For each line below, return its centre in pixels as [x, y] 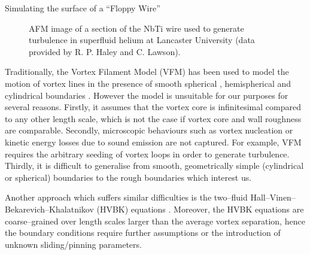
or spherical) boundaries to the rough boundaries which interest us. [128, 177]
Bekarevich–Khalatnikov [49, 209]
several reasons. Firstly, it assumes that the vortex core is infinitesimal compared [153, 107]
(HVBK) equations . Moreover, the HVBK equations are [200, 209]
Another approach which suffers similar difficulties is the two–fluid [126, 197]
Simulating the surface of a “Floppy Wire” [83, 8]
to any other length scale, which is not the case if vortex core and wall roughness [153, 118]
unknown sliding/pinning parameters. [73, 244]
